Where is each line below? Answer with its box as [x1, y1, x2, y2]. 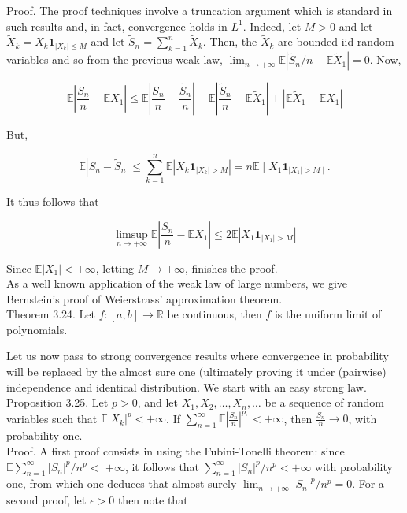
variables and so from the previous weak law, [6, 51, 223, 68]
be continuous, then [167, 306, 262, 322]
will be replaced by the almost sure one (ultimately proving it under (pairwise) [6, 363, 387, 380]
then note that [117, 491, 188, 507]
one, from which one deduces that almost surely [6, 475, 237, 492]
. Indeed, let [242, 17, 302, 34]
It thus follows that [6, 192, 99, 209]
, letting [95, 259, 134, 276]
